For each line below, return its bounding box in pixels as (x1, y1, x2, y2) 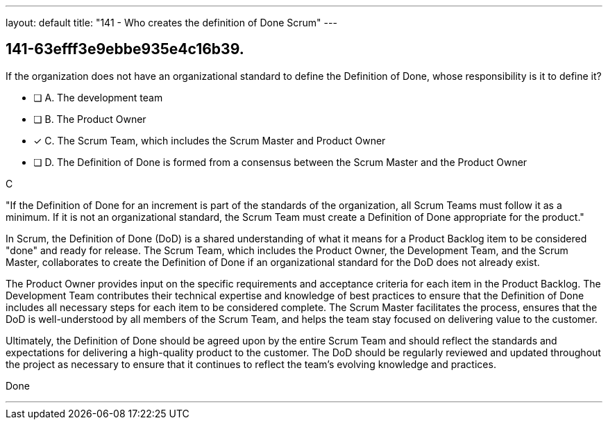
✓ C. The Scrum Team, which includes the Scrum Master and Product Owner (33, 134, 386, 147)
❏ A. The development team (33, 91, 163, 103)
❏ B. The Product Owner (33, 112, 146, 125)
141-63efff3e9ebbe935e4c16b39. (6, 40, 244, 58)
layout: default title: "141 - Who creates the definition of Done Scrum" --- (6, 17, 337, 28)
